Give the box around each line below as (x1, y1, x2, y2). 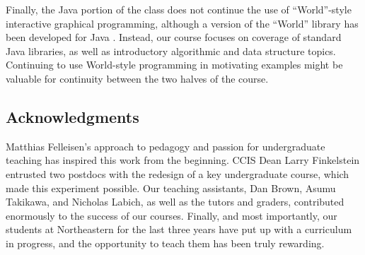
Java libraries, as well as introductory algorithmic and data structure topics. (6, 43, 336, 58)
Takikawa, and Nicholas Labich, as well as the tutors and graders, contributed (6, 194, 344, 209)
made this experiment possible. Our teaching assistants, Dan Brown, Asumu (6, 180, 336, 195)
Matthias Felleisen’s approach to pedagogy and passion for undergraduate (6, 138, 325, 153)
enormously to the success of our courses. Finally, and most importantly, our (6, 208, 337, 223)
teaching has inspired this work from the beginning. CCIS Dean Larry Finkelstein (6, 153, 360, 167)
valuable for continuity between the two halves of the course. (6, 71, 269, 85)
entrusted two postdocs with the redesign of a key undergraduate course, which (6, 166, 349, 181)
